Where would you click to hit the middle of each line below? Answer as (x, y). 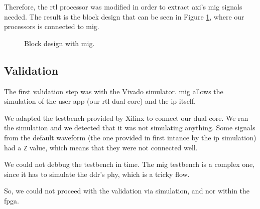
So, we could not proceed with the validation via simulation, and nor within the (127, 191)
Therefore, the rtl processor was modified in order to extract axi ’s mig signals (123, 7)
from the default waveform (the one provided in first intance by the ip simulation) (130, 137)
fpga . (12, 200)
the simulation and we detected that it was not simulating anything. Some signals (130, 128)
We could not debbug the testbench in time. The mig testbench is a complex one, (129, 164)
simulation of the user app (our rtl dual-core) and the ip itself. (100, 101)
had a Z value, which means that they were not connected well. (101, 147)
